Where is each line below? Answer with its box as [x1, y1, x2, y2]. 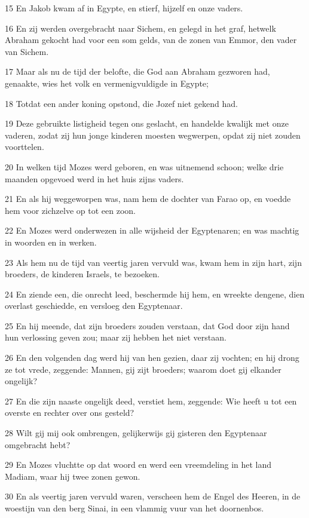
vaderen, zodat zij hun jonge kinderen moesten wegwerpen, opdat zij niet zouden [5, 128, 301, 141]
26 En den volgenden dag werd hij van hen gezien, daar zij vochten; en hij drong [5, 351, 299, 364]
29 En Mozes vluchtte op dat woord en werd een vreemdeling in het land [5, 458, 272, 471]
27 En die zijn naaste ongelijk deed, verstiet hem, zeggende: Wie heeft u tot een [5, 394, 297, 407]
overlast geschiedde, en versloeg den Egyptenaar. [5, 299, 183, 312]
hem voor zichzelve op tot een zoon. [5, 204, 136, 216]
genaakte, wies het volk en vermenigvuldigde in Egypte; [5, 76, 209, 89]
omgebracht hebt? [5, 438, 71, 450]
